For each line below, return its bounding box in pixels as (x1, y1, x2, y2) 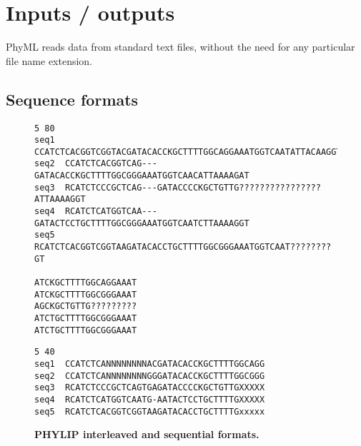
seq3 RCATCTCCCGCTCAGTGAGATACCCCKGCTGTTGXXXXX (34, 382, 265, 393)
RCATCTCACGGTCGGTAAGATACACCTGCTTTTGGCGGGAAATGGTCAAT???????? (34, 242, 332, 253)
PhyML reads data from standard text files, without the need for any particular (6, 39, 355, 54)
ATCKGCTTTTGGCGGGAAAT (34, 289, 137, 300)
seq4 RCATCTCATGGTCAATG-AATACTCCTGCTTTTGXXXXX (34, 394, 265, 405)
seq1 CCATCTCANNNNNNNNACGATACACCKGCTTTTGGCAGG (34, 358, 265, 369)
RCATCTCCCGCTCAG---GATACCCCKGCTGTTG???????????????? (64, 182, 321, 193)
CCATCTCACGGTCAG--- (64, 158, 157, 169)
